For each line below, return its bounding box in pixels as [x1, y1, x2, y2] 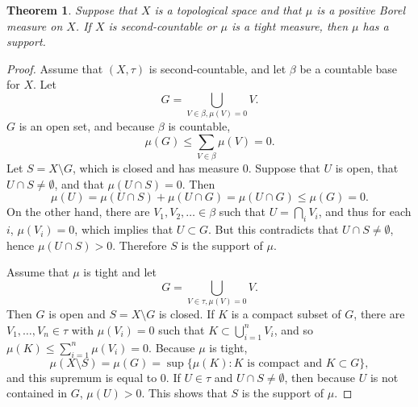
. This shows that [141, 384, 228, 401]
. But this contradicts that [208, 221, 339, 238]
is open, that [335, 160, 399, 177]
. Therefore [112, 236, 167, 253]
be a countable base [299, 60, 398, 77]
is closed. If [158, 305, 215, 322]
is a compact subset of [231, 305, 341, 322]
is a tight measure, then [231, 17, 349, 34]
